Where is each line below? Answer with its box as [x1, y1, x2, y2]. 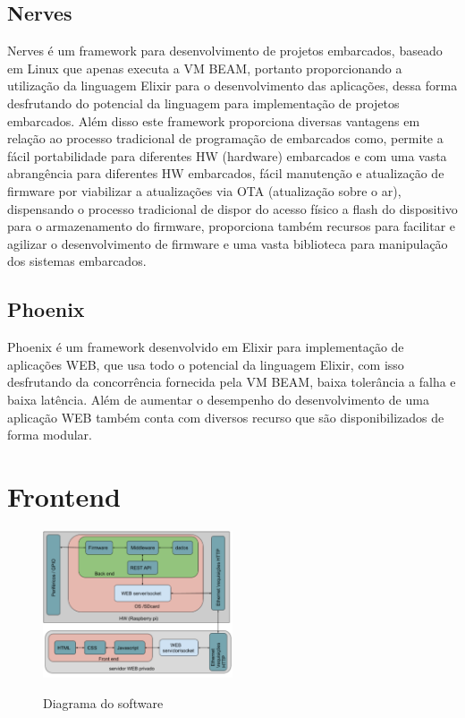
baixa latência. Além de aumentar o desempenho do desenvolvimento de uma [7, 389, 429, 408]
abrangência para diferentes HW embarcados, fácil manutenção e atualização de [7, 164, 444, 183]
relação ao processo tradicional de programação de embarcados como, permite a [7, 129, 444, 148]
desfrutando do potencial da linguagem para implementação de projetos [7, 93, 400, 112]
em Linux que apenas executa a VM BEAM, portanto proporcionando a [7, 58, 402, 77]
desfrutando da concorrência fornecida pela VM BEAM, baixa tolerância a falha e [7, 372, 456, 391]
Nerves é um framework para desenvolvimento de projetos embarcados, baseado [7, 41, 443, 60]
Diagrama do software [43, 693, 164, 712]
